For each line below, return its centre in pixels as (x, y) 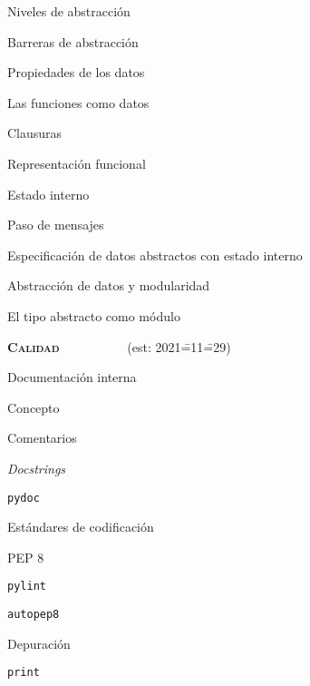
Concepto (34, 407)
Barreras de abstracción (73, 41)
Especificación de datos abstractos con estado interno (155, 255)
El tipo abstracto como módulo (94, 315)
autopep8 (34, 614)
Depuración (39, 643)
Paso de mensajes (56, 225)
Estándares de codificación (81, 527)
